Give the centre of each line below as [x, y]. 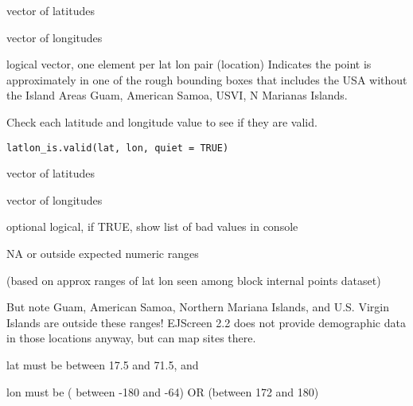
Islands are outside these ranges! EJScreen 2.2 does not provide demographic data [206, 322]
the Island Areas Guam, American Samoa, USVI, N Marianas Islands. [177, 95]
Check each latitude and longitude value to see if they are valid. [162, 121]
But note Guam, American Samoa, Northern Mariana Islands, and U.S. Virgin [198, 307]
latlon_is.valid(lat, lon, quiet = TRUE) [118, 148]
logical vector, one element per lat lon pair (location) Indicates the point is [189, 64]
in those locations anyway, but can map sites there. [131, 338]
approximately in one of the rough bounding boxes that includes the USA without [207, 79]
